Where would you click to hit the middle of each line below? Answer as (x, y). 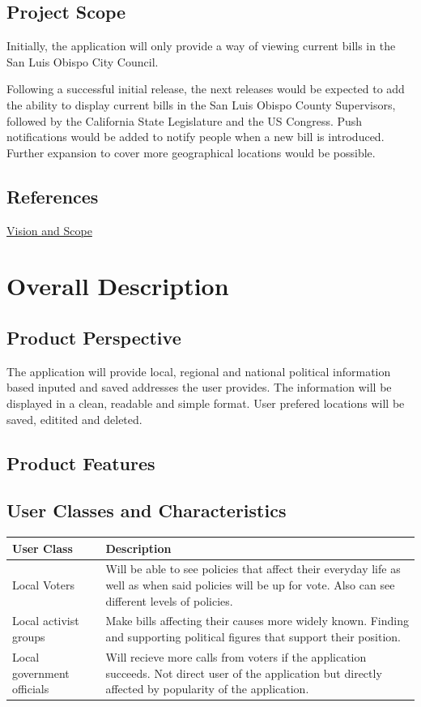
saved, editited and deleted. (74, 419)
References (53, 196)
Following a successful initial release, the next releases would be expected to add (206, 89)
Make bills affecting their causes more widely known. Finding (257, 621)
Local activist (46, 621)
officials (31, 689)
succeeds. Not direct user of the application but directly (244, 673)
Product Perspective (94, 337)
